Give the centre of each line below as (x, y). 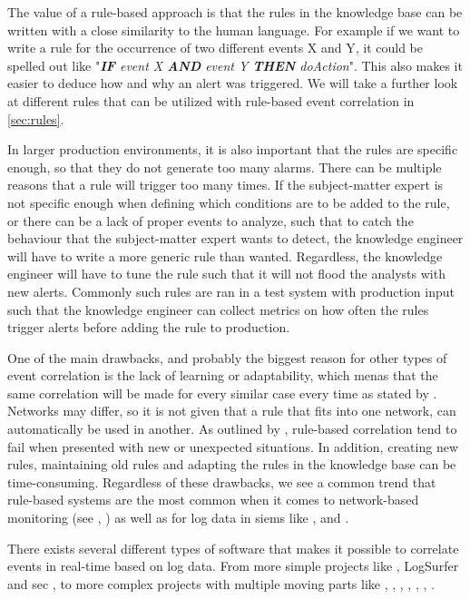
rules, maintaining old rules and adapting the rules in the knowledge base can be (232, 464)
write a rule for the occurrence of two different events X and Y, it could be (215, 48)
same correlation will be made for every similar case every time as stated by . (222, 393)
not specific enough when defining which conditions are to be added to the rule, (229, 202)
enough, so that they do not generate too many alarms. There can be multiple (225, 167)
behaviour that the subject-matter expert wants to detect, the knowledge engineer (235, 238)
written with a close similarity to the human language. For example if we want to (234, 29)
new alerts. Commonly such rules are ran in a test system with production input (231, 291)
